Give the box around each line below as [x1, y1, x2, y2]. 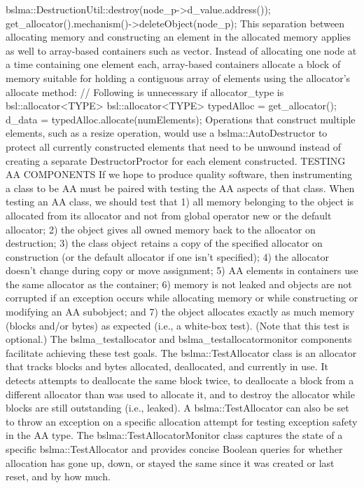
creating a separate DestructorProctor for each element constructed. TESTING [6, 153, 346, 168]
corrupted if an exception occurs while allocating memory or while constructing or [6, 290, 358, 305]
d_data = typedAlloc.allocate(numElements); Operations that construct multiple [6, 111, 356, 126]
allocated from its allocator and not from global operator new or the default [6, 208, 332, 222]
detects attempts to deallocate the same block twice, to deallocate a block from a [6, 373, 354, 388]
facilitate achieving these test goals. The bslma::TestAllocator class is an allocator [6, 345, 357, 360]
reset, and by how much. [6, 469, 111, 484]
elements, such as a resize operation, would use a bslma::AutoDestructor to [6, 126, 328, 140]
